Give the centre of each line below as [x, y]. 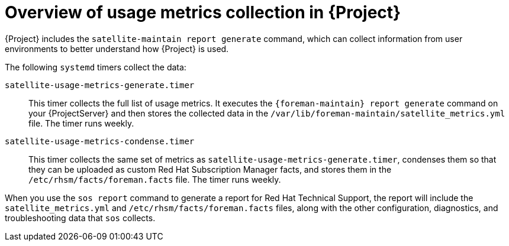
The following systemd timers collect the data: [96, 67]
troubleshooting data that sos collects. [80, 218]
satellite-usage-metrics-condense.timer [100, 141]
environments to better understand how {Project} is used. [117, 48]
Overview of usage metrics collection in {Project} [203, 12]
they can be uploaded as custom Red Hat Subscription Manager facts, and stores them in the [210, 169]
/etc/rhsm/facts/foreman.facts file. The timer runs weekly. [155, 179]
